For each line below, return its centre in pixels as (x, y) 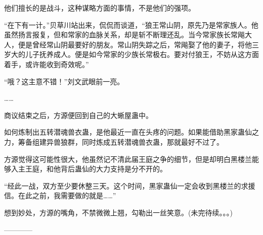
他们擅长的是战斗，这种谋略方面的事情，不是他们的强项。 (100, 8)
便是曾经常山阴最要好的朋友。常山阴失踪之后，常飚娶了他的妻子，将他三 (138, 44)
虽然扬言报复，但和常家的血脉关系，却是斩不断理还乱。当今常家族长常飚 (124, 35)
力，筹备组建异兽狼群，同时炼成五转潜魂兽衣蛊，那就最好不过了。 (114, 141)
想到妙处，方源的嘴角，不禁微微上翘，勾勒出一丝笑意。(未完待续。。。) (118, 212)
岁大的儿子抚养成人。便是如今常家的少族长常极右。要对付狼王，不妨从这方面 (131, 54)
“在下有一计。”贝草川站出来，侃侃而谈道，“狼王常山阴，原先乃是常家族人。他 (131, 24)
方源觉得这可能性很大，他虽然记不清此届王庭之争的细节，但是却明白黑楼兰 (128, 159)
